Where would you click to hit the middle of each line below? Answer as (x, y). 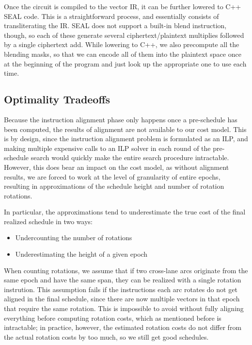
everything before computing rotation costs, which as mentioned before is (113, 318)
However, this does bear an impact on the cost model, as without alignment (117, 167)
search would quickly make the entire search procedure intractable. (130, 157)
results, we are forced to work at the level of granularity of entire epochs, (112, 176)
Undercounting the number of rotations (74, 238)
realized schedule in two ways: (48, 221)
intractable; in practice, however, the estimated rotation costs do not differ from (123, 327)
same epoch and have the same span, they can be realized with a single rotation (123, 280)
